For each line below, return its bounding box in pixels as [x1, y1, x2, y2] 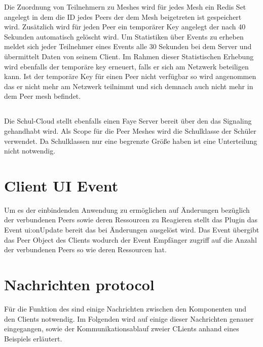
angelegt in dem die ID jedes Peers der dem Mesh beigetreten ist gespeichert [4, 11, 242, 22]
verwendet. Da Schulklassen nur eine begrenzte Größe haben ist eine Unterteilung [4, 135, 257, 146]
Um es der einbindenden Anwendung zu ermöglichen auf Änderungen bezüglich [4, 204, 250, 215]
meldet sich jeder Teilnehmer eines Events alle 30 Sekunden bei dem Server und [4, 41, 252, 52]
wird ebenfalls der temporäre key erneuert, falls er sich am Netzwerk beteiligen [4, 61, 249, 71]
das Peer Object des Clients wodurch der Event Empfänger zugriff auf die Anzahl [4, 234, 257, 245]
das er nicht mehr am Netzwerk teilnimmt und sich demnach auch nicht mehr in [4, 81, 253, 91]
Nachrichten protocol [4, 274, 155, 294]
